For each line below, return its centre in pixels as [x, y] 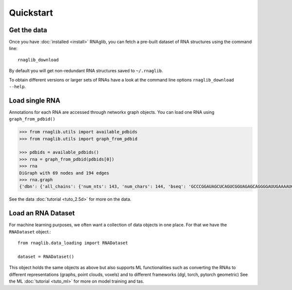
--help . [18, 87]
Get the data [28, 30]
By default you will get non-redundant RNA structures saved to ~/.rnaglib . [86, 71]
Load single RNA [35, 100]
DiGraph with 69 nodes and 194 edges [64, 173]
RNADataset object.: [30, 231]
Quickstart [31, 13]
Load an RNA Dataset [42, 213]
